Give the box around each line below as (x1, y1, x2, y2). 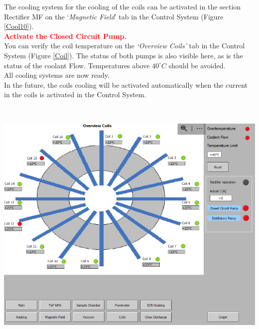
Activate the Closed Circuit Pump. (4, 30, 127, 41)
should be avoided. (168, 60, 226, 70)
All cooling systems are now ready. (4, 70, 110, 80)
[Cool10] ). (4, 21, 34, 31)
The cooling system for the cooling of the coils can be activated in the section (4, 1, 241, 11)
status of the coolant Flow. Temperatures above (4, 60, 150, 70)
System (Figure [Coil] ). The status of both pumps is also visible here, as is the (4, 50, 243, 60)
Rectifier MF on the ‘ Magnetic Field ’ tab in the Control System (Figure (4, 11, 224, 21)
